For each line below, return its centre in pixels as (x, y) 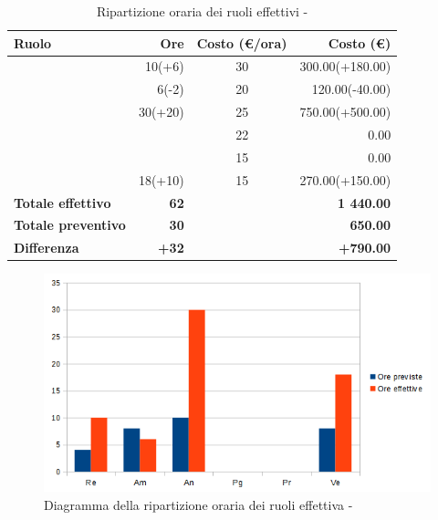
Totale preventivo (70, 225)
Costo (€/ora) (242, 42)
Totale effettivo (63, 202)
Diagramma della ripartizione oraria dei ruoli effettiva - (198, 504)
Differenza (47, 248)
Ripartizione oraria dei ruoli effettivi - (202, 11)
